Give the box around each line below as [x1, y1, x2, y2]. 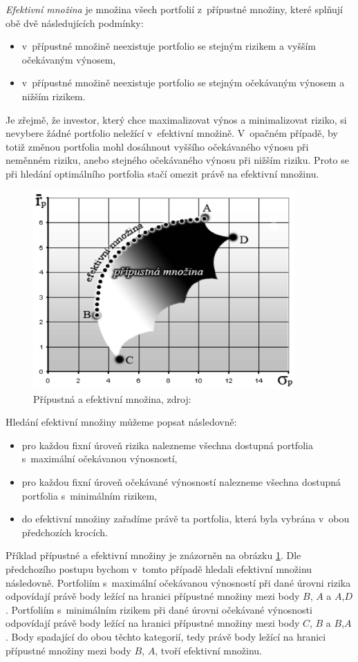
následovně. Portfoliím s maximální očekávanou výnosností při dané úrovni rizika [6, 575, 351, 589]
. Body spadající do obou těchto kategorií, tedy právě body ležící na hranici [6, 629, 326, 643]
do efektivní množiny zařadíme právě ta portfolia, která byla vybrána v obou [21, 511, 350, 526]
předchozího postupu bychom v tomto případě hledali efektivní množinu [6, 562, 312, 576]
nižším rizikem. [21, 88, 86, 103]
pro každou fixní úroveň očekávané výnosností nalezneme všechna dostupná [21, 475, 341, 489]
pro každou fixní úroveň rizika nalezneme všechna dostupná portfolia [21, 437, 313, 452]
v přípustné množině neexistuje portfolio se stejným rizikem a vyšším [21, 39, 317, 53]
